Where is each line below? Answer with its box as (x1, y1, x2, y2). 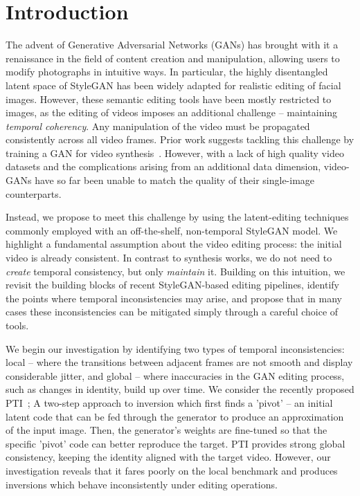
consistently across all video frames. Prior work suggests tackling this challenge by (6, 132, 354, 147)
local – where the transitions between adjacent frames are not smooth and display (6, 355, 353, 369)
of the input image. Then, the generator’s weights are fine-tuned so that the (6, 423, 327, 437)
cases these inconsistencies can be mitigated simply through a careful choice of (6, 304, 339, 319)
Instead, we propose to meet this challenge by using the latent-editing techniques (6, 210, 349, 224)
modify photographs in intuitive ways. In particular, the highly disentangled (6, 64, 328, 79)
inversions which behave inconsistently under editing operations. (6, 477, 278, 491)
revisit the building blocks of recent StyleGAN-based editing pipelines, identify (6, 277, 339, 292)
